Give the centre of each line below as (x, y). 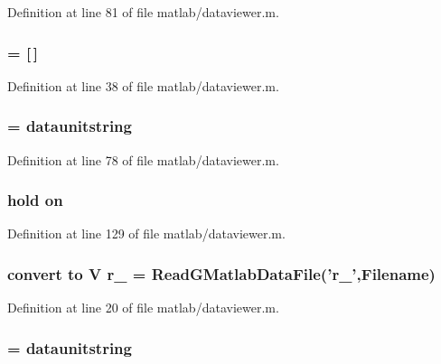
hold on (35, 200)
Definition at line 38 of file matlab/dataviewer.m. (143, 85)
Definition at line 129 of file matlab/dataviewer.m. (146, 233)
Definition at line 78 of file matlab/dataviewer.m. (143, 159)
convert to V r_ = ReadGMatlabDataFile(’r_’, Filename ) (221, 273)
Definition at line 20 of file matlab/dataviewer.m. (143, 308)
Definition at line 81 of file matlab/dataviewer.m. (143, 12)
